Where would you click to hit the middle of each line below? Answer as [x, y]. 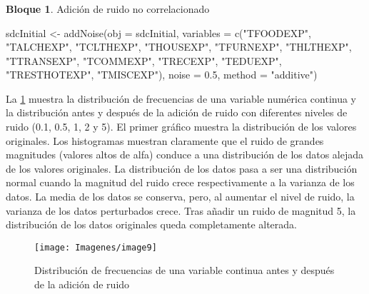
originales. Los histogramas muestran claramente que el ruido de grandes [165, 140]
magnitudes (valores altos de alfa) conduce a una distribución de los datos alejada [185, 154]
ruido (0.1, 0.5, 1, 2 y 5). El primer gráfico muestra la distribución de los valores [181, 127]
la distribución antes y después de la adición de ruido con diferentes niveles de [177, 112]
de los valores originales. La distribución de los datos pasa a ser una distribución [182, 168]
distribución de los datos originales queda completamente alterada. [151, 224]
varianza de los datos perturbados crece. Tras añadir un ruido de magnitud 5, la [181, 210]
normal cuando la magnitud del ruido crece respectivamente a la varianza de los [180, 182]
